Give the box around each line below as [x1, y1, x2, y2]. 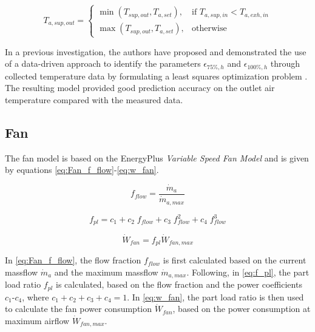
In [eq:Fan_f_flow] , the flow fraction [5, 254, 141, 266]
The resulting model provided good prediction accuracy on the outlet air [5, 81, 275, 94]
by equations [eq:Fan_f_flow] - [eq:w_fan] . [5, 163, 159, 176]
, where [22, 290, 49, 303]
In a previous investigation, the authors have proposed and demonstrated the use [5, 45, 307, 58]
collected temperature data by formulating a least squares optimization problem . [5, 69, 308, 82]
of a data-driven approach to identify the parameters [5, 57, 201, 70]
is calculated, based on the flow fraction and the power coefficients [56, 278, 302, 291]
